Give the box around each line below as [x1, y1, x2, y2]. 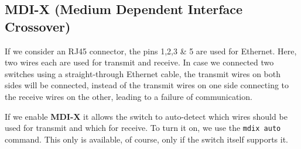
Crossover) [5, 17, 71, 35]
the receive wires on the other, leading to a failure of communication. [5, 90, 252, 102]
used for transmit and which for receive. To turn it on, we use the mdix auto [5, 122, 281, 134]
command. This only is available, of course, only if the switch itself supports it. [5, 133, 289, 145]
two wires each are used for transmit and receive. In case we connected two [5, 56, 274, 68]
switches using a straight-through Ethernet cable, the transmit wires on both [5, 67, 281, 79]
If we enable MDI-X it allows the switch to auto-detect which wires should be [5, 110, 288, 122]
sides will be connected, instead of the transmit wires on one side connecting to [5, 79, 289, 91]
